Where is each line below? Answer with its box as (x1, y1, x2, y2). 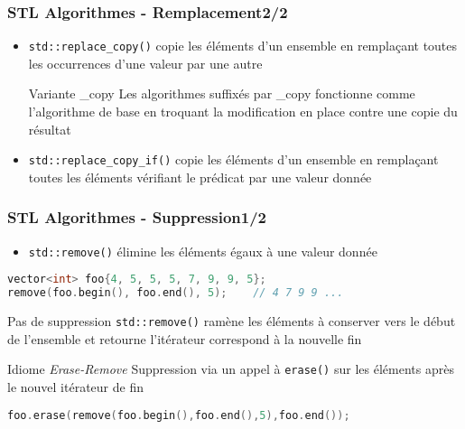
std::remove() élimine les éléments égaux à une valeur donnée (28, 241, 377, 260)
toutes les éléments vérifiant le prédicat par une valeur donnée (28, 167, 372, 186)
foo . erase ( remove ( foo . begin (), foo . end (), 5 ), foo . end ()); (7, 408, 350, 422)
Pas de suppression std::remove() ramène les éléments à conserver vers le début (7, 312, 456, 331)
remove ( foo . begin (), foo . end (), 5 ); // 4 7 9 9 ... (7, 286, 344, 300)
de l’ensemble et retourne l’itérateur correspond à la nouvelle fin (7, 329, 362, 348)
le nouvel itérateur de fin (7, 378, 144, 396)
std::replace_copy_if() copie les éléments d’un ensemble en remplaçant (28, 150, 439, 169)
